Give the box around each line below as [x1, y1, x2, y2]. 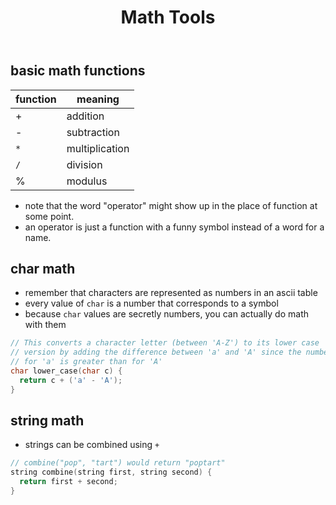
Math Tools [120, 6, 216, 29]
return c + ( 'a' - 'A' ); [19, 375, 123, 385]
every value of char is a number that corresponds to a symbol [24, 297, 279, 310]
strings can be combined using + [24, 439, 160, 451]
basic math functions [10, 62, 146, 80]
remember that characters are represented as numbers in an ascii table [24, 287, 318, 299]
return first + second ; [19, 477, 118, 487]
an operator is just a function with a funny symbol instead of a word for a [24, 221, 325, 233]
